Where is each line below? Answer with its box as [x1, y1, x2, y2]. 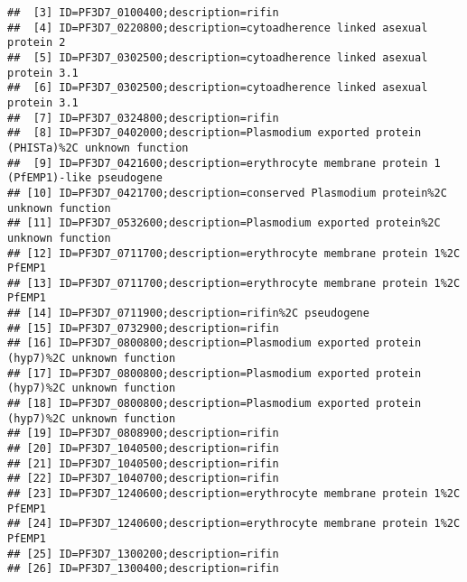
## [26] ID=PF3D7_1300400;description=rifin [7, 562, 279, 576]
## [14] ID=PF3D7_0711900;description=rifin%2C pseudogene [7, 307, 369, 320]
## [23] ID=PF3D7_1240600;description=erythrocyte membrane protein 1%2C [7, 487, 461, 500]
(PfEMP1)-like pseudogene [7, 171, 163, 185]
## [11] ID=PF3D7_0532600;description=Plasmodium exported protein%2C [7, 217, 441, 230]
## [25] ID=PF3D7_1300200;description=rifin [7, 547, 279, 560]
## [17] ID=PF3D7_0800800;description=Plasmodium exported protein [7, 366, 422, 380]
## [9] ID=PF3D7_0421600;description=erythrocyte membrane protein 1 [7, 156, 441, 170]
